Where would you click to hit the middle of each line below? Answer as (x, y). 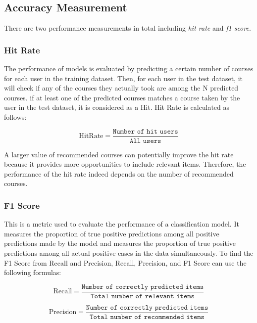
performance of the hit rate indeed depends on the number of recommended (119, 173)
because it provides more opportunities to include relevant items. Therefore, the (125, 164)
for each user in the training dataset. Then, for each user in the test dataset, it (124, 78)
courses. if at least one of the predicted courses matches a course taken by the (122, 97)
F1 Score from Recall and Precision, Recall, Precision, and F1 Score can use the (125, 262)
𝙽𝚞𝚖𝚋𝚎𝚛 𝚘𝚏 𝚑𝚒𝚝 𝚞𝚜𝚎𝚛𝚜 (145, 131)
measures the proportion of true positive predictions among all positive (112, 233)
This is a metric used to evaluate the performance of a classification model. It (122, 224)
